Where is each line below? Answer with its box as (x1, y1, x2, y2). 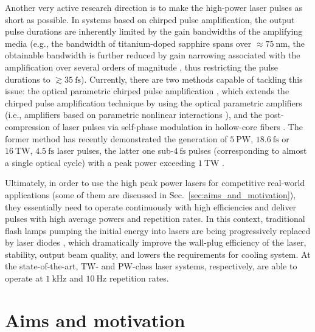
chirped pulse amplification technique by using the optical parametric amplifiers (5, 96, 302, 109)
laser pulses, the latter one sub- (57, 144, 174, 157)
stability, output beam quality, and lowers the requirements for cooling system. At (5, 247, 311, 260)
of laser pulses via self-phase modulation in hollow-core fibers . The (52, 120, 303, 133)
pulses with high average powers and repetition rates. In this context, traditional (5, 212, 305, 225)
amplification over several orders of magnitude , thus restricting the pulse (5, 60, 279, 73)
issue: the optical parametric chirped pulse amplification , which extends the (5, 85, 289, 97)
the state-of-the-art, (5, 260, 78, 272)
